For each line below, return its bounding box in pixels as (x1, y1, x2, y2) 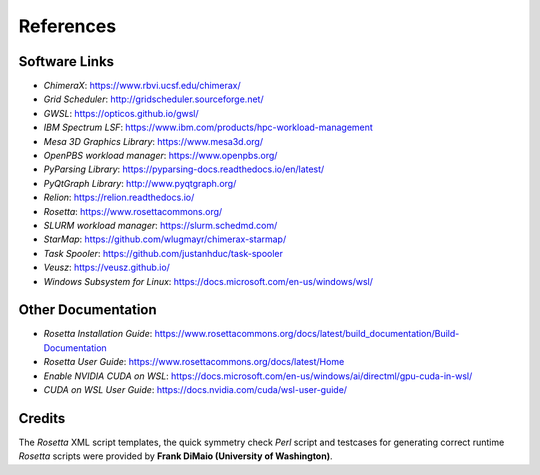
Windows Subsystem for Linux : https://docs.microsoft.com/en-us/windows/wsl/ (43, 275, 374, 287)
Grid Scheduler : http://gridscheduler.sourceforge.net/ (43, 93, 264, 105)
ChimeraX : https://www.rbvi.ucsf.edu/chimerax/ (43, 80, 241, 92)
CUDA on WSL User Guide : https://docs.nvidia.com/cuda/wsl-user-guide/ (43, 384, 348, 395)
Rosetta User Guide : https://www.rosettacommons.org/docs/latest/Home (43, 356, 345, 368)
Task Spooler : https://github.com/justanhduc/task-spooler (43, 247, 284, 259)
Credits (18, 410, 66, 427)
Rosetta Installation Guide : (43, 328, 153, 340)
